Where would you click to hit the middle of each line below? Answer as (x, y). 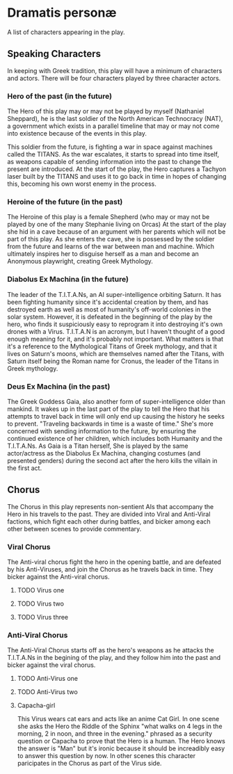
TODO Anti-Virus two (47, 692)
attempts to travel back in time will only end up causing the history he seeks (116, 416)
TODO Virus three (43, 618)
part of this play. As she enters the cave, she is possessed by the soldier (111, 239)
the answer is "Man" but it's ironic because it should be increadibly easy (121, 748)
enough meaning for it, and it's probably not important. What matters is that (115, 339)
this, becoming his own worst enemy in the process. (82, 184)
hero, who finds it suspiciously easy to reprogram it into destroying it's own (115, 324)
